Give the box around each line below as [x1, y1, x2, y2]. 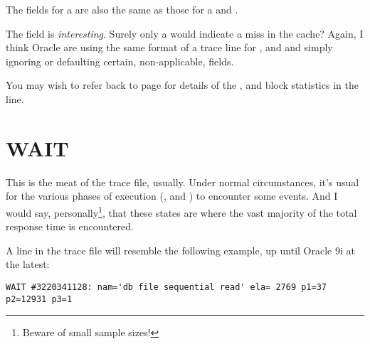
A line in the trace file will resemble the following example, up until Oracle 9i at [6, 242, 355, 257]
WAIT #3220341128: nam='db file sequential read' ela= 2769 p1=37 [6, 281, 327, 292]
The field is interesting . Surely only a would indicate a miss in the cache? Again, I [6, 26, 364, 41]
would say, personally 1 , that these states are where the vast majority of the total [6, 203, 357, 220]
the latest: [6, 257, 50, 272]
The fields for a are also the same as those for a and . [6, 2, 238, 16]
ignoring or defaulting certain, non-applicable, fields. [6, 53, 234, 68]
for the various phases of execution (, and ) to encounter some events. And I [6, 188, 338, 203]
